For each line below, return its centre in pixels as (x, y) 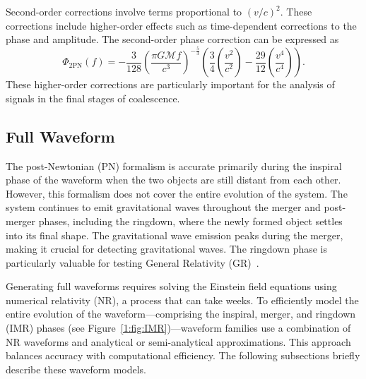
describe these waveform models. (76, 369)
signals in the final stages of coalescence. (93, 98)
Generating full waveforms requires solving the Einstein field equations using (171, 286)
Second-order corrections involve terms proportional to (124, 11)
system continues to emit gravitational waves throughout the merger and (163, 207)
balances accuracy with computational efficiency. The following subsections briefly (183, 355)
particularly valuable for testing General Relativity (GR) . (132, 262)
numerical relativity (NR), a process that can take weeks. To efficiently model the (182, 300)
